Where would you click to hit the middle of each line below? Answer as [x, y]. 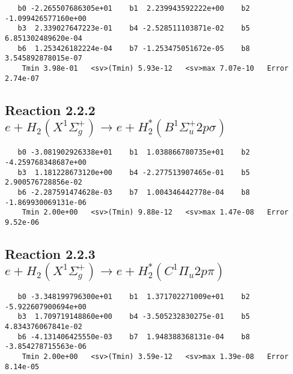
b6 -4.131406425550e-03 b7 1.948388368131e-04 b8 [134, 337]
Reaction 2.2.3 [50, 254]
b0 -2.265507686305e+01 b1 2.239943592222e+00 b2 [134, 8]
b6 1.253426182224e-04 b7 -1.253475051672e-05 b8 [134, 48]
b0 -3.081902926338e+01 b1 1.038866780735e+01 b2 [134, 153]
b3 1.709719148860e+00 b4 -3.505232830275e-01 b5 [134, 317]
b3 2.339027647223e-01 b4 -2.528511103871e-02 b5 [134, 28]
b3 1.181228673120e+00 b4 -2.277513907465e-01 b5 [134, 172]
